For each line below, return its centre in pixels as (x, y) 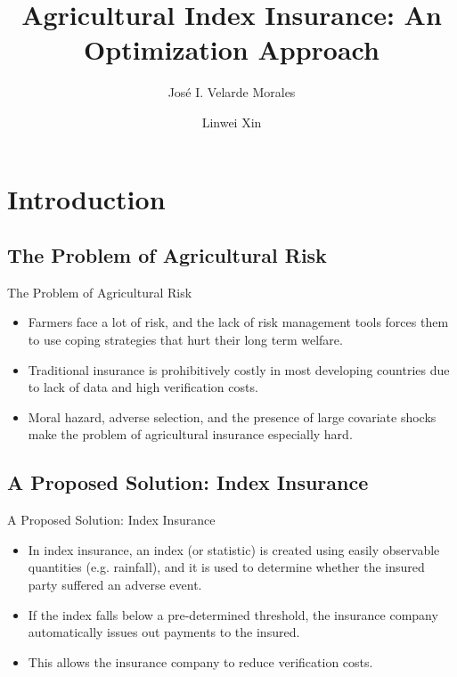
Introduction (86, 198)
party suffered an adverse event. (115, 585)
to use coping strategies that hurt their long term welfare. (185, 340)
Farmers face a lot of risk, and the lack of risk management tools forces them (238, 322)
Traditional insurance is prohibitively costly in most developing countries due (239, 369)
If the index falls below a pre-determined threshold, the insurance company (233, 614)
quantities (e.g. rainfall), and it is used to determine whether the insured (226, 567)
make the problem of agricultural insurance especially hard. (190, 434)
